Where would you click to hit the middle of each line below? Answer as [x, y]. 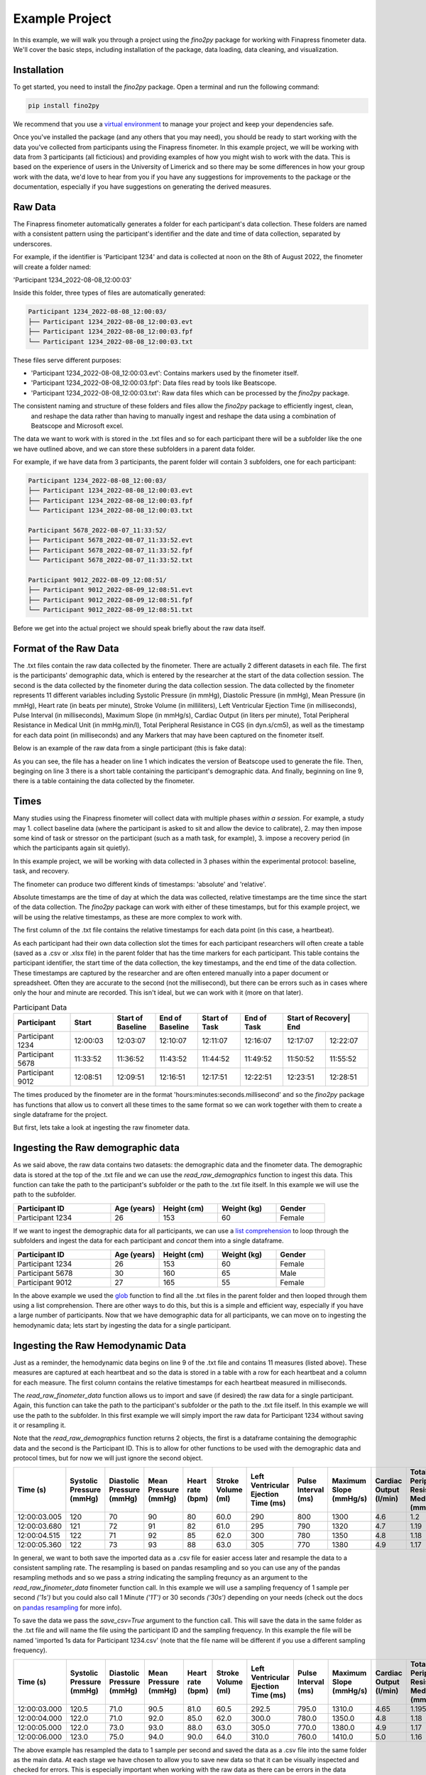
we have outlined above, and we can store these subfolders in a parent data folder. [134, 449]
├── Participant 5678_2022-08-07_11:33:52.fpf [110, 550]
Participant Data [40, 1007]
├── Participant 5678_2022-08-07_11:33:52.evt [110, 540]
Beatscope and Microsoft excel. [77, 425]
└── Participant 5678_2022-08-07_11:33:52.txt [110, 560]
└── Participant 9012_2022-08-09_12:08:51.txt [110, 610]
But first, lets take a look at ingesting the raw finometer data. [102, 1127]
